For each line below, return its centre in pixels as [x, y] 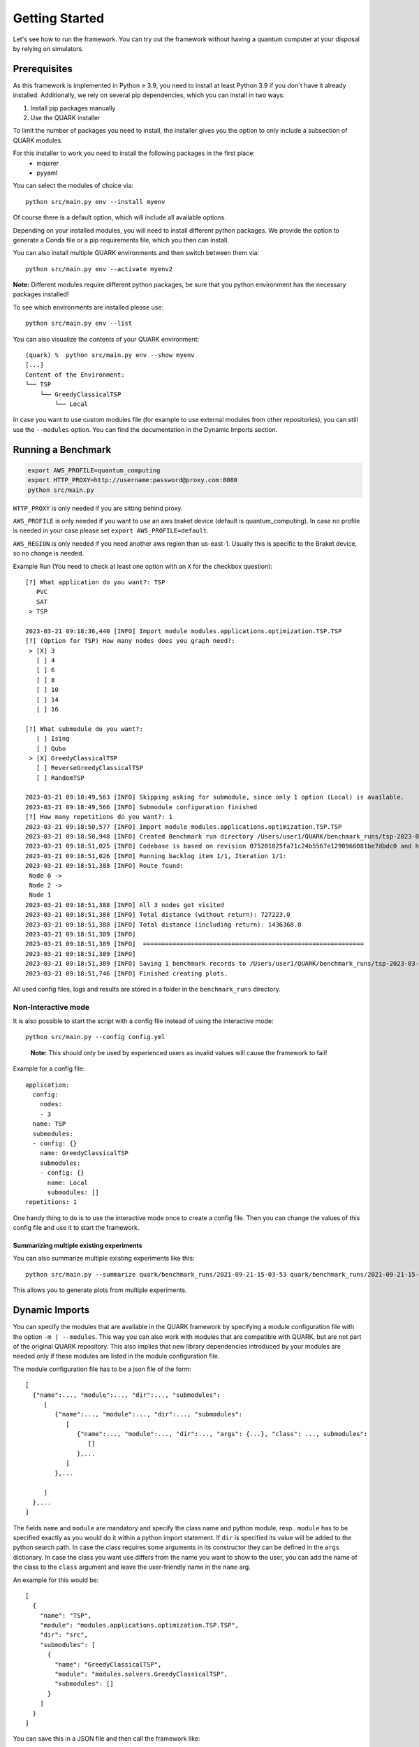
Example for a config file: [49, 1068]
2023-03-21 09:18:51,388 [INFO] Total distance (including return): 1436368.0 [163, 925]
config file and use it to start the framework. [76, 1228]
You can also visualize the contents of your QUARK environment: [106, 339]
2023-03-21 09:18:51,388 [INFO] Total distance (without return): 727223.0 [158, 915]
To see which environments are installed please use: [88, 307]
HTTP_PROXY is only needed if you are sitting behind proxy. [98, 508]
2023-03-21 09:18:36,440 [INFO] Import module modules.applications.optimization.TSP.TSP [184, 631]
